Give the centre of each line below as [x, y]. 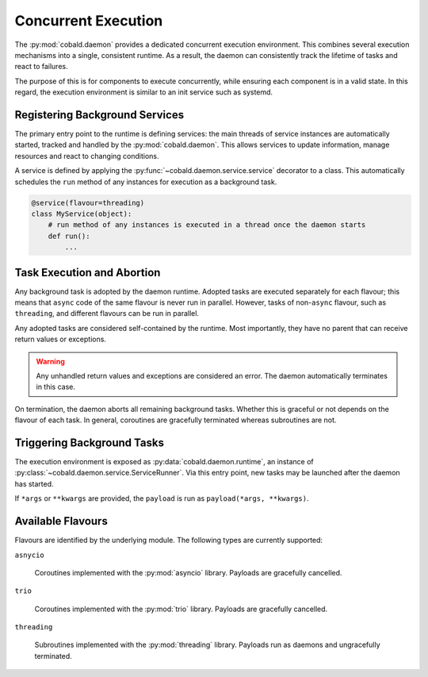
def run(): [69, 236]
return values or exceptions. [61, 339]
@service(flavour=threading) [88, 203]
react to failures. [41, 67]
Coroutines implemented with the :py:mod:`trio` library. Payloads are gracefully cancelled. [181, 609]
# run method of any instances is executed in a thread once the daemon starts [207, 225]
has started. [34, 483]
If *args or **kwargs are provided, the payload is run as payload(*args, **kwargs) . [162, 498]
